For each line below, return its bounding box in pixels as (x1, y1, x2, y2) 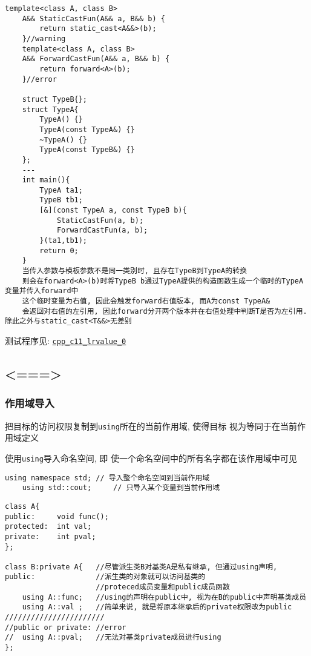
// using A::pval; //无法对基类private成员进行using (5, 633, 221, 642)
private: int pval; (5, 532, 96, 541)
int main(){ (22, 176, 70, 185)
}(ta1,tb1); (39, 236, 88, 245)
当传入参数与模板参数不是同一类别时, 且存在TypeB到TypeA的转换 (22, 267, 247, 276)
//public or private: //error (5, 623, 126, 632)
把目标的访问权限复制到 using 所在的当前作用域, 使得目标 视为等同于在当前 (5, 419, 298, 432)
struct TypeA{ (22, 105, 79, 114)
